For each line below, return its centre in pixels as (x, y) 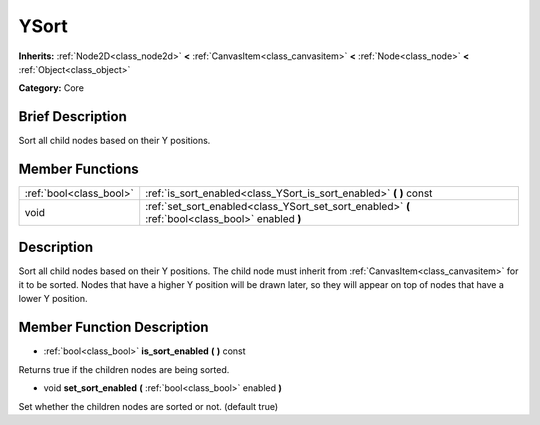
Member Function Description (113, 327)
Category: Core (51, 88)
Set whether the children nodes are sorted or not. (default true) (148, 406)
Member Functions (78, 169)
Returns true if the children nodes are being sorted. (124, 369)
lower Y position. (53, 299)
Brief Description (72, 116)
